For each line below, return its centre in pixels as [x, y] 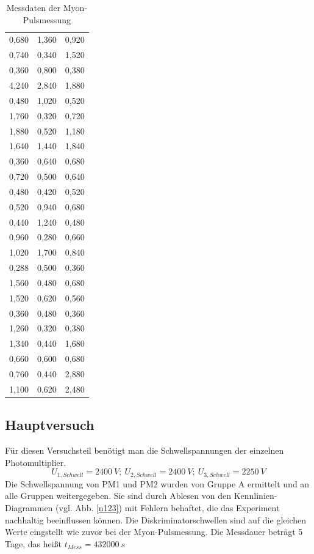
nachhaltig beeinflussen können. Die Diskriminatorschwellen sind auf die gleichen [155, 519]
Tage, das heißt [34, 543]
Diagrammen [29, 507]
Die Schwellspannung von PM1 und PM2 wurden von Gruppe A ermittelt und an [157, 483]
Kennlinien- [255, 496]
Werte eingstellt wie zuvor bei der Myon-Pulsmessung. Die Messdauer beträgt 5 [154, 532]
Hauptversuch [50, 425]
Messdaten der [34, 7]
